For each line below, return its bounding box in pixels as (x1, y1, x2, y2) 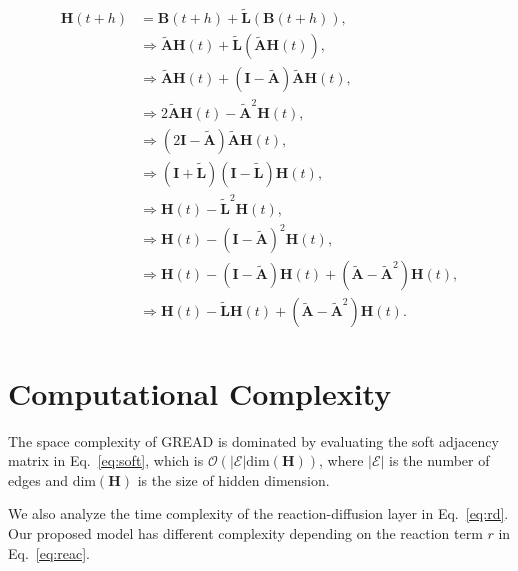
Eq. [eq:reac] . (8, 542, 90, 563)
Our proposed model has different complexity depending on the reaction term (8, 523, 483, 543)
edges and (8, 469, 68, 490)
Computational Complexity (8, 372, 392, 413)
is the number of (389, 450, 490, 471)
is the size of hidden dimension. (137, 469, 330, 490)
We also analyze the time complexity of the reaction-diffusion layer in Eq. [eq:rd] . (8, 503, 509, 524)
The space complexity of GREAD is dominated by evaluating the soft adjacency (8, 430, 499, 451)
